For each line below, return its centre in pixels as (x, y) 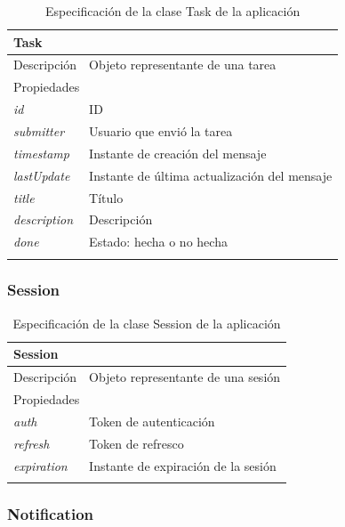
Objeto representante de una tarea (183, 65)
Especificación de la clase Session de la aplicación (147, 323)
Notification (51, 513)
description (44, 219)
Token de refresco (136, 443)
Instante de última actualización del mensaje (211, 175)
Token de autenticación (152, 421)
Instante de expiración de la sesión (183, 465)
